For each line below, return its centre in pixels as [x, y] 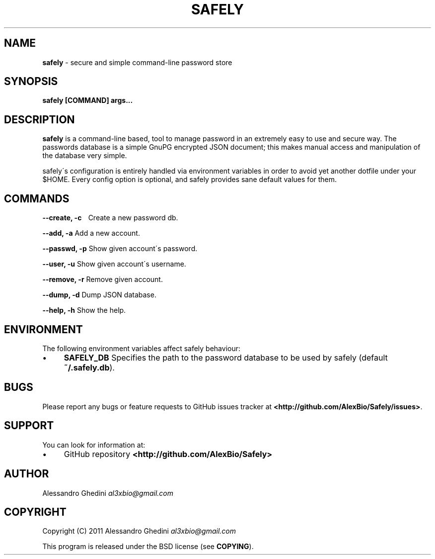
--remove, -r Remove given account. [103, 279]
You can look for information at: [94, 445]
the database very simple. [85, 156]
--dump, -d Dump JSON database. [99, 295]
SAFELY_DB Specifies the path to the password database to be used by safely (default [226, 357]
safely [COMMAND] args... [88, 100]
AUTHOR [27, 474]
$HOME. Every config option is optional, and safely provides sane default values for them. [190, 180]
